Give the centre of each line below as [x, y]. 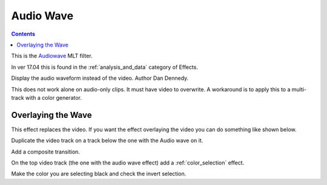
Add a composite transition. [45, 152]
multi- [299, 89]
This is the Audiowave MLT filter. [52, 56]
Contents [23, 34]
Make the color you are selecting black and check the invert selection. [99, 174]
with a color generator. [53, 97]
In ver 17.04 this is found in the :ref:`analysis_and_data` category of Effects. [104, 67]
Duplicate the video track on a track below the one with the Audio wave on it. [107, 141]
